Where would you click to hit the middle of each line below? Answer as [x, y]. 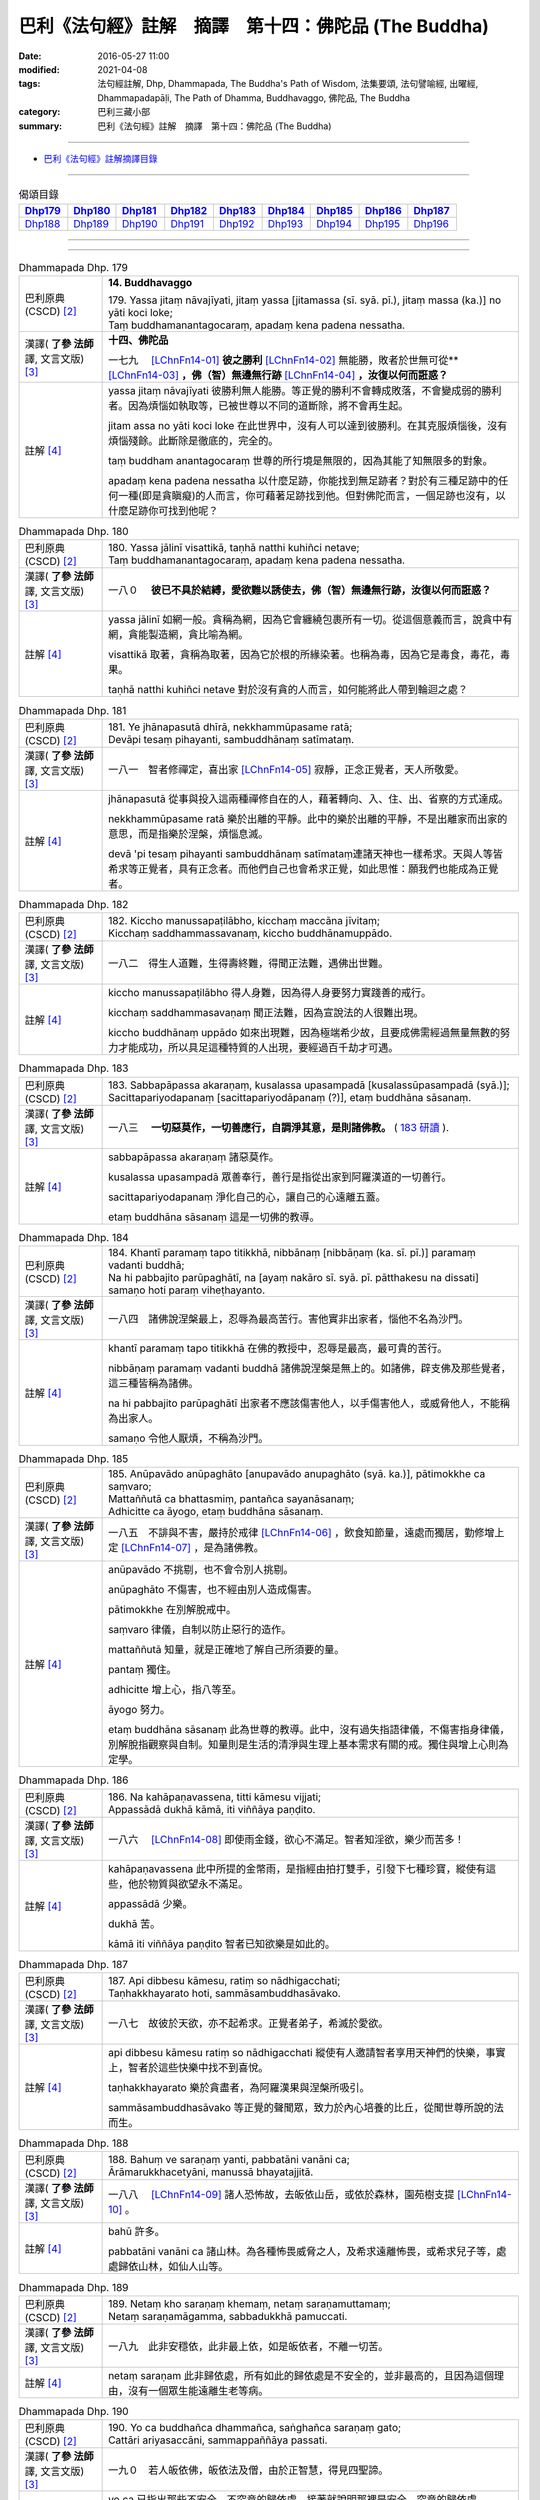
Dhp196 [431, 223]
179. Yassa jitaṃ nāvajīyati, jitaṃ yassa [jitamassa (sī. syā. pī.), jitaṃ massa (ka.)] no [305, 300]
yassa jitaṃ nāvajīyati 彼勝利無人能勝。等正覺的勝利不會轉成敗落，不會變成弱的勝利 [305, 391]
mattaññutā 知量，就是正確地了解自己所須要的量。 [226, 1650]
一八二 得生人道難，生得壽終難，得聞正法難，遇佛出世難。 [248, 963]
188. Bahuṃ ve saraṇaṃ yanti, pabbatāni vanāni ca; [229, 2160]
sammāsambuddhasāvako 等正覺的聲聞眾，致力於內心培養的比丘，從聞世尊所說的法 [306, 2108]
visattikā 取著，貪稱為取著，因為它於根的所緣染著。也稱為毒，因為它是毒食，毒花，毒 [309, 655]
